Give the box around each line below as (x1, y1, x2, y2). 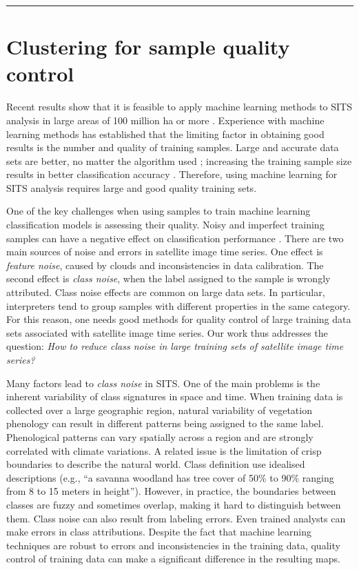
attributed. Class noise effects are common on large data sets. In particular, (6, 285, 325, 299)
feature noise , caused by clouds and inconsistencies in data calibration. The (6, 257, 324, 272)
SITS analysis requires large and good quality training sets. (6, 180, 257, 195)
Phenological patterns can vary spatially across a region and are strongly (6, 429, 314, 444)
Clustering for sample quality (6, 32, 290, 61)
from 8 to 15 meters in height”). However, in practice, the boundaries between (6, 484, 336, 498)
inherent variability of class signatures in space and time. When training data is (6, 389, 343, 404)
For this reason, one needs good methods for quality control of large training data (6, 312, 351, 326)
